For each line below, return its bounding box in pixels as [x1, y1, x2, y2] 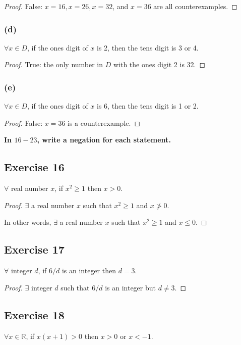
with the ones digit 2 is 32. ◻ [113, 59, 206, 70]
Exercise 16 [4, 159, 65, 175]
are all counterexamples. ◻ [153, 1, 237, 11]
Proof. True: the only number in [4, 59, 103, 70]
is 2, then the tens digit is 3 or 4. [97, 42, 199, 53]
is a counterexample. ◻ [68, 117, 141, 128]
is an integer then [62, 265, 116, 276]
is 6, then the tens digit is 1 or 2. [97, 101, 199, 111]
